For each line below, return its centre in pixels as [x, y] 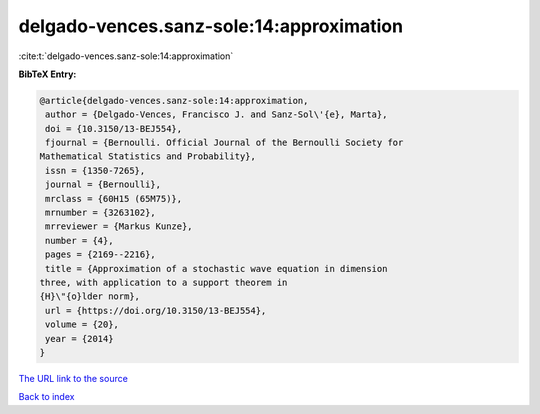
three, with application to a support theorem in [163, 282]
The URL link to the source [73, 378]
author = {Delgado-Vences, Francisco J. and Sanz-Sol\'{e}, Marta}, [216, 114]
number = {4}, [79, 240]
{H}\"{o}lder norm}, [89, 296]
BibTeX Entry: [47, 74]
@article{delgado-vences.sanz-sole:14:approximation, [174, 100]
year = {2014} [79, 338]
